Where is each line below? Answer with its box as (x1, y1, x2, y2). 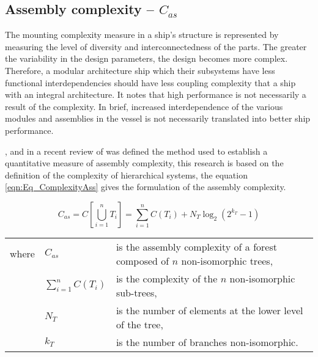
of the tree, (116, 317, 163, 331)
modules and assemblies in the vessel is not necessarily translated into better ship (5, 112, 311, 125)
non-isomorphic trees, (181, 253, 273, 268)
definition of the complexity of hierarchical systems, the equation (5, 168, 248, 181)
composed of (116, 253, 169, 268)
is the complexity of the (116, 271, 218, 285)
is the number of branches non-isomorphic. (116, 334, 298, 349)
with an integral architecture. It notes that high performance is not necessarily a (5, 88, 306, 101)
